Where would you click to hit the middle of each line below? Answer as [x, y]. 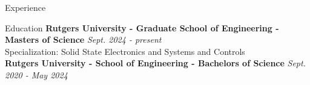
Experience [25, 7]
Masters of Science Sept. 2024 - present [83, 39]
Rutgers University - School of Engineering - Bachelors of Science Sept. [155, 63]
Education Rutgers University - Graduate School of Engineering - [142, 27]
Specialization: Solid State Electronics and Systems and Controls [125, 51]
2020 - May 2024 [36, 74]
